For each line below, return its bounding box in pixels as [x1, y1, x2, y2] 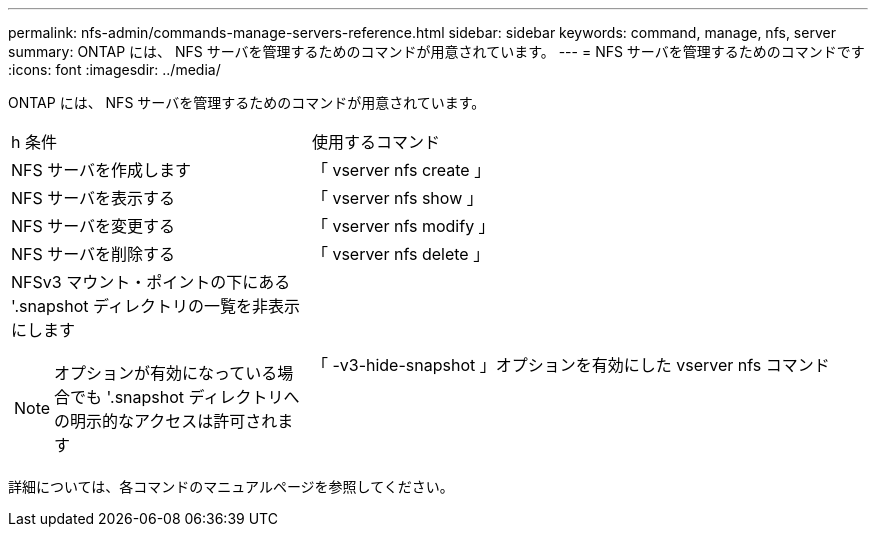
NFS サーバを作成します [11, 160, 192, 180]
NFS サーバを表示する [11, 188, 176, 208]
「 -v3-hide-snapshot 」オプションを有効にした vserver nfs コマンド [311, 355, 830, 375]
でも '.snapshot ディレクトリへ [70, 387, 300, 407]
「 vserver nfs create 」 [311, 160, 491, 180]
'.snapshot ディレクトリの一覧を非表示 [11, 296, 300, 316]
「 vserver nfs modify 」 [311, 216, 495, 236]
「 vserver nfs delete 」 [311, 244, 490, 264]
